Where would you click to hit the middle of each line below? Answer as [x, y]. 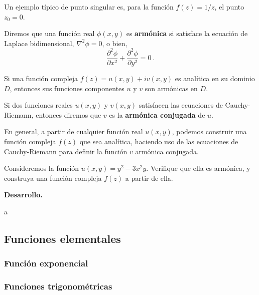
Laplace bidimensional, [39, 43]
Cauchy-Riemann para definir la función [66, 151]
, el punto [229, 7]
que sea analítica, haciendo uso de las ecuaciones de [159, 141]
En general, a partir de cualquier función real [74, 131]
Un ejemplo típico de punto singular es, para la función [89, 7]
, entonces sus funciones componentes [67, 88]
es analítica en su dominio [215, 78]
